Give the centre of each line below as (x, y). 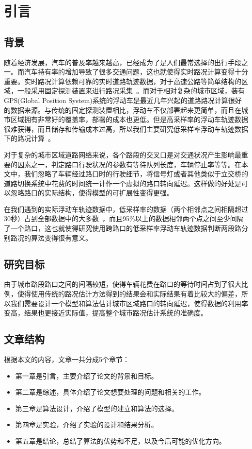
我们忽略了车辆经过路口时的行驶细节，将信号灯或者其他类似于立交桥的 (136, 174)
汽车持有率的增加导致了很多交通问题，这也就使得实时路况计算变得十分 (136, 72)
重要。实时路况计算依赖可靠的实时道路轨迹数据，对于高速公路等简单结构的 (123, 81)
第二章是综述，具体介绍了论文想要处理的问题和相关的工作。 (110, 392)
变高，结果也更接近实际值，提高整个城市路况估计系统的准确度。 (106, 313)
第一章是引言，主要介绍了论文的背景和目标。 (87, 375)
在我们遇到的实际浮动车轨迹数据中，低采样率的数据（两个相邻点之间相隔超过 (126, 209)
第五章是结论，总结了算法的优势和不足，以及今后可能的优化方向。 (120, 441)
